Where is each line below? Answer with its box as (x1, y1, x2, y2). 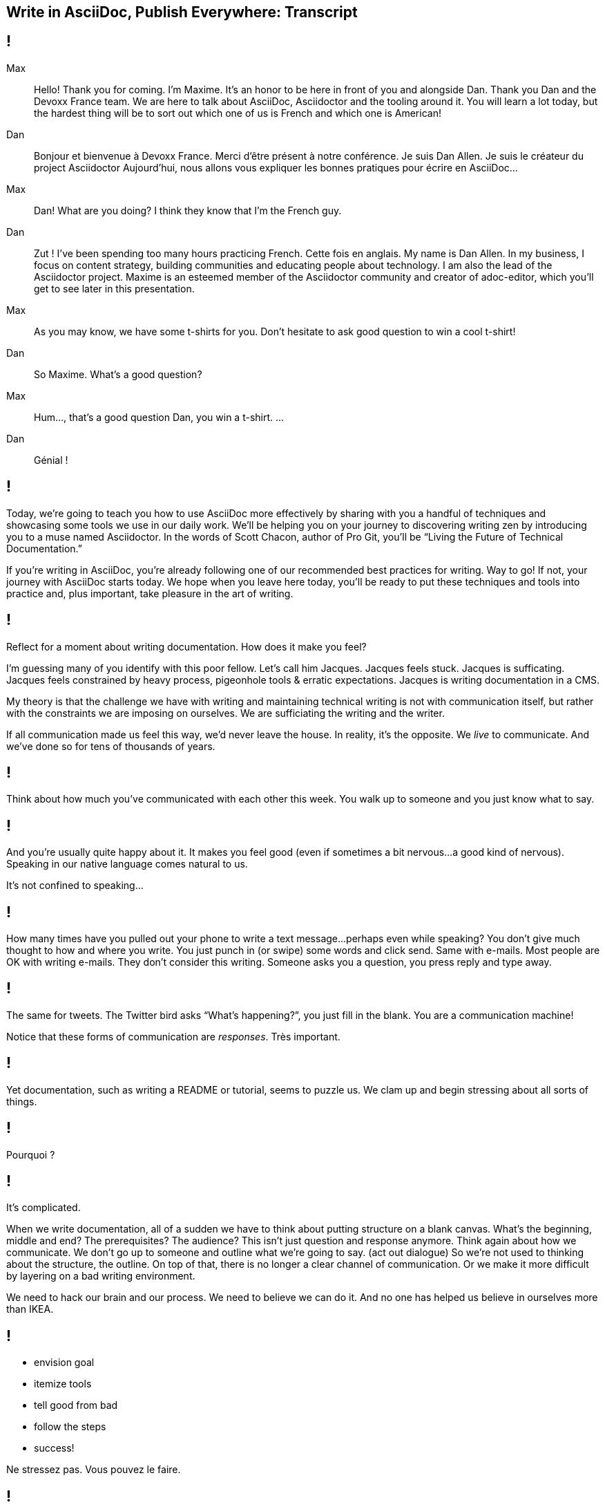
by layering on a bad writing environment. (6, 1270, 195, 1282)
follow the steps (34, 1421, 106, 1433)
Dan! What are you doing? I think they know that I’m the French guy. (34, 204, 342, 216)
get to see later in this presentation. (34, 282, 195, 294)
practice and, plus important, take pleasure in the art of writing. (6, 587, 294, 599)
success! (34, 1442, 75, 1454)
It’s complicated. (6, 1201, 81, 1214)
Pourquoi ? (6, 1148, 55, 1161)
